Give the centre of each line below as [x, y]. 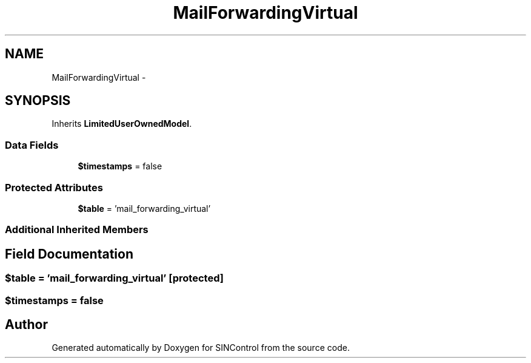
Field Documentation [69, 254]
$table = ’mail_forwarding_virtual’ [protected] [114, 278]
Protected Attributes [54, 187]
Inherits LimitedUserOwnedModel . [122, 124]
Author [26, 324]
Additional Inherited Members [77, 230]
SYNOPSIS [38, 101]
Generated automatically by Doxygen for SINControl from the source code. [201, 348]
